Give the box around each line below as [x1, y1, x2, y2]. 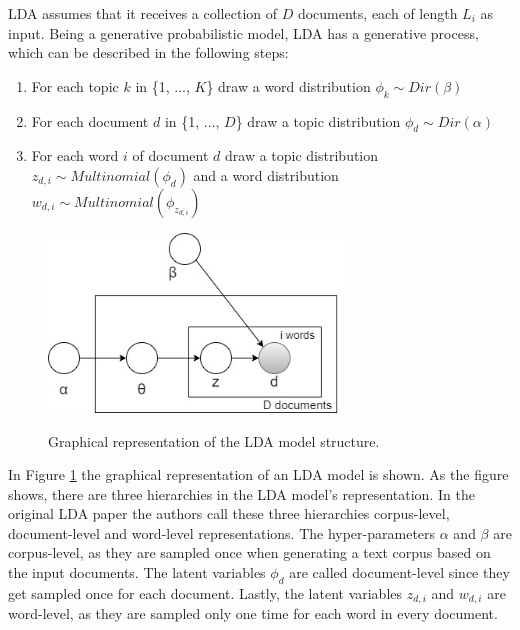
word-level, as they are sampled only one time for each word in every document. [8, 603, 498, 624]
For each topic [31, 75, 119, 96]
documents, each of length [297, 3, 458, 23]
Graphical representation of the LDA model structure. [48, 430, 380, 451]
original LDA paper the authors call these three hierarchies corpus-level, [8, 503, 450, 524]
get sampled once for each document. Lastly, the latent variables [8, 582, 403, 603]
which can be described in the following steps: [8, 42, 289, 63]
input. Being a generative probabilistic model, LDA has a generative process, [8, 22, 479, 43]
